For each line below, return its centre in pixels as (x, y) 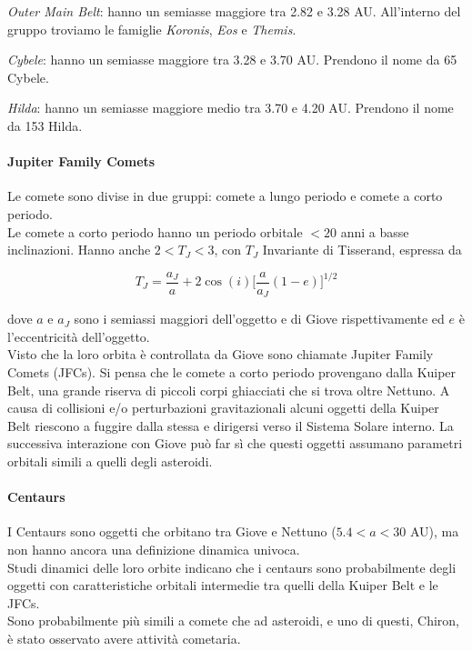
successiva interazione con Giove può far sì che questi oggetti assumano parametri (235, 443)
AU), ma (434, 531)
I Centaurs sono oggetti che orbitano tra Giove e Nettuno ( (172, 531)
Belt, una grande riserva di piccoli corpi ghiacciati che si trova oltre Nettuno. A (229, 390)
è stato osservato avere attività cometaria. (124, 638)
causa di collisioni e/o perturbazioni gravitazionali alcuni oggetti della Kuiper (223, 408)
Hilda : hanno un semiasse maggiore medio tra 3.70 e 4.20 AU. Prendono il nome (231, 108)
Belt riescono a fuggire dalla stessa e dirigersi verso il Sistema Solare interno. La (231, 425)
